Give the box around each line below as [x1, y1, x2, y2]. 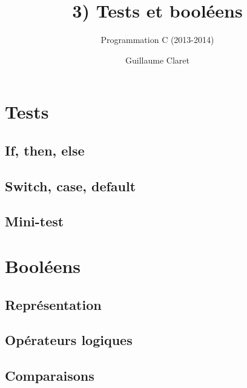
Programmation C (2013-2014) [100, 33, 214, 46]
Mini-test [5, 212, 64, 231]
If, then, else [5, 140, 85, 159]
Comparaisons [5, 366, 94, 385]
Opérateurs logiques [5, 330, 133, 349]
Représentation [5, 295, 102, 314]
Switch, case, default [5, 176, 136, 195]
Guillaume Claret [125, 53, 189, 66]
